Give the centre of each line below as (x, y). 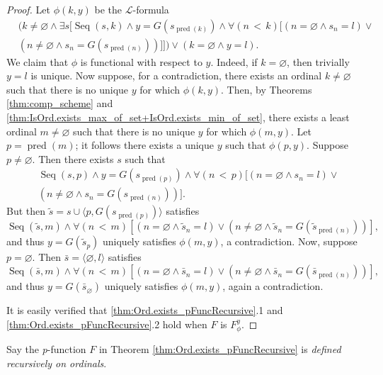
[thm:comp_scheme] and (60, 103)
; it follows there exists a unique (144, 145)
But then (26, 211)
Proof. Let (28, 9)
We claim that (38, 61)
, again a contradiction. (273, 286)
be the (108, 9)
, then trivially (318, 61)
